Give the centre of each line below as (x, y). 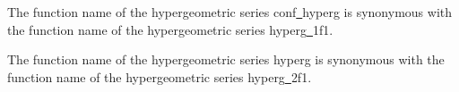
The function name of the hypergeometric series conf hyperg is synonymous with (229, 12)
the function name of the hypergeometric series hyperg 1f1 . (170, 29)
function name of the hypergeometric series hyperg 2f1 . (160, 76)
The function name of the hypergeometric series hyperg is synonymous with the (226, 59)
